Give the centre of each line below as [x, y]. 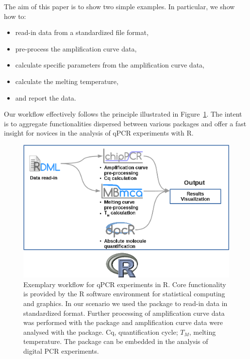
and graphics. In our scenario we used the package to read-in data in [125, 303]
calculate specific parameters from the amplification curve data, [110, 65]
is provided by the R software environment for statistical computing [124, 294]
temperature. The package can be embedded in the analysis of [116, 341]
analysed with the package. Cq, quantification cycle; [101, 332]
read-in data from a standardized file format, [82, 32]
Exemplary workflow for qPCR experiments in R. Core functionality [125, 284]
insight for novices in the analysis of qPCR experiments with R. [99, 133]
